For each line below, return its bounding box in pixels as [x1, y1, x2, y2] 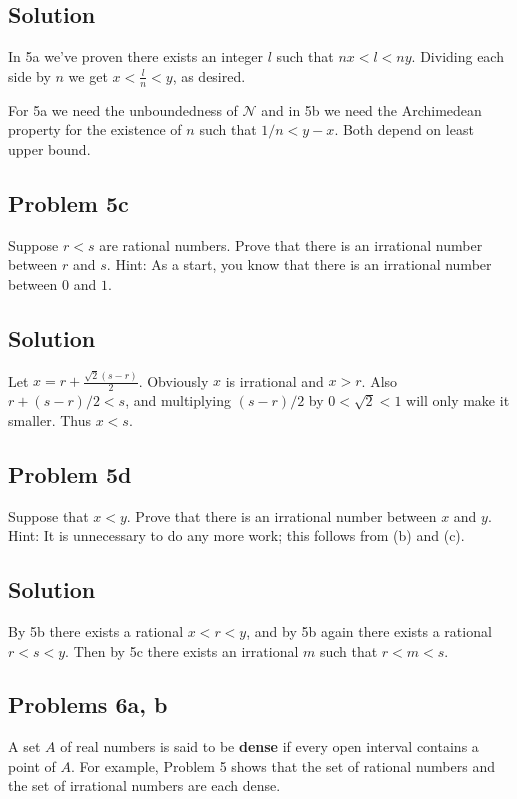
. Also [361, 370, 398, 391]
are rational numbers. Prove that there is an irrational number [99, 234, 483, 255]
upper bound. [8, 138, 91, 159]
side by [8, 65, 51, 86]
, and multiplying [125, 390, 231, 411]
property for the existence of [8, 119, 182, 140]
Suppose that [8, 505, 89, 526]
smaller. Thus [8, 409, 92, 430]
